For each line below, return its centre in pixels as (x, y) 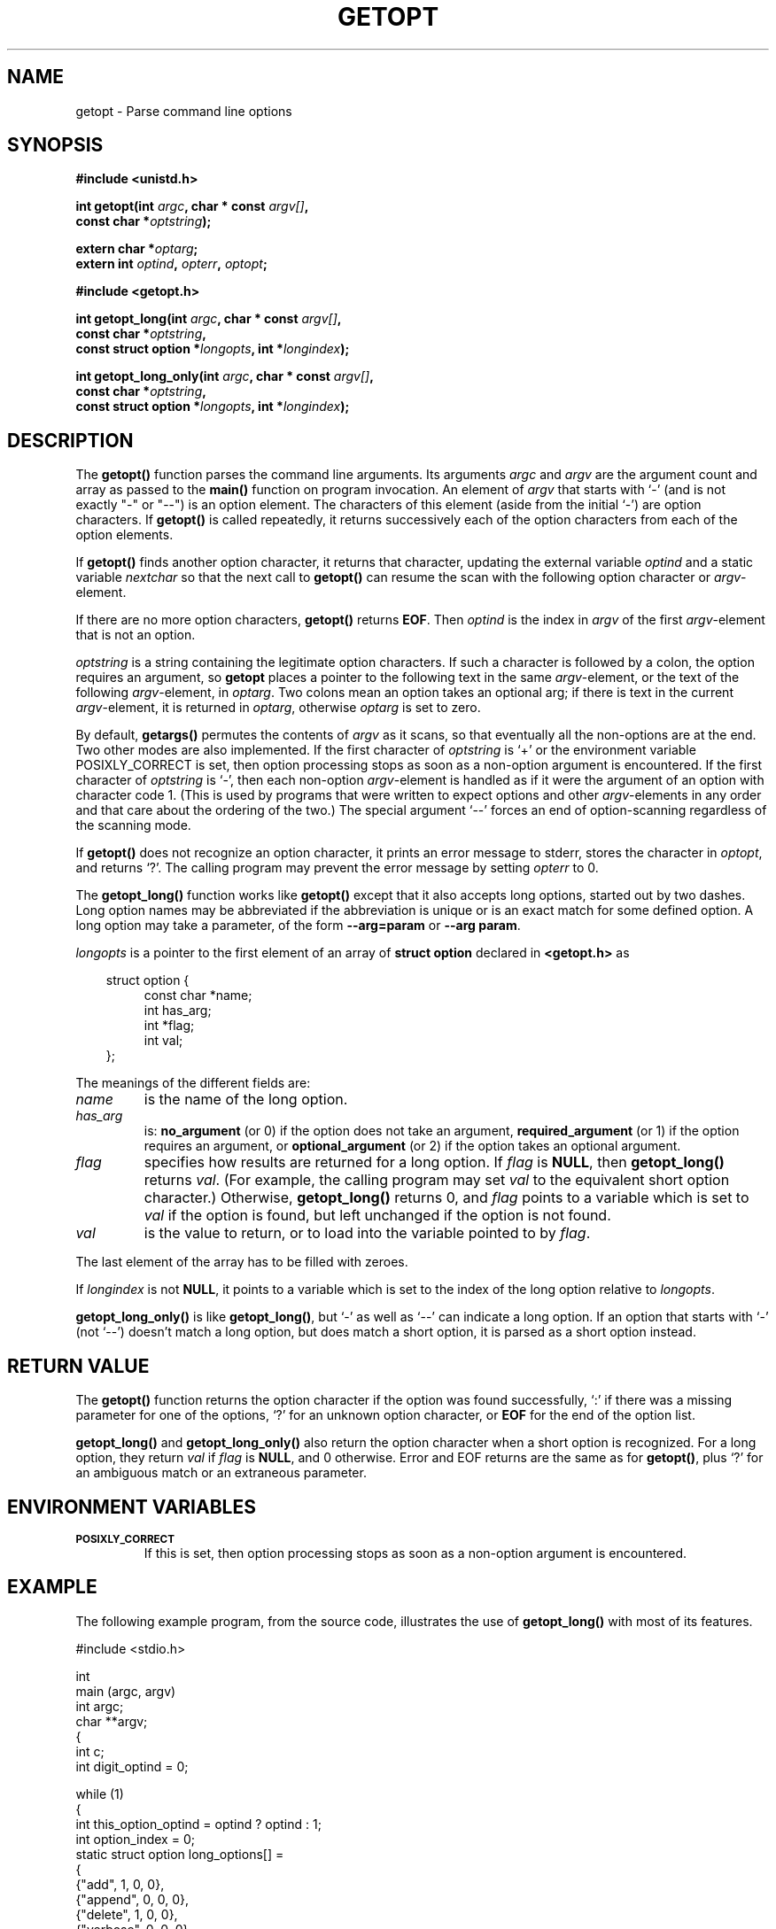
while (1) (100, 1793)
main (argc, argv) (126, 1691)
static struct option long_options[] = (180, 1854)
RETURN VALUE (78, 1366)
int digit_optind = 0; (132, 1766)
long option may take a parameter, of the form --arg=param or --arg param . (298, 926)
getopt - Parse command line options (184, 111)
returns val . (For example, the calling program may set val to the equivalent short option (437, 1180)
